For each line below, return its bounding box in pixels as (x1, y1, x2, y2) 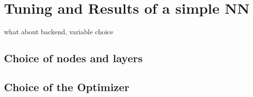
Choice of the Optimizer (4, 79, 130, 94)
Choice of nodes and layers (4, 50, 143, 66)
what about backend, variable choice (4, 26, 113, 37)
